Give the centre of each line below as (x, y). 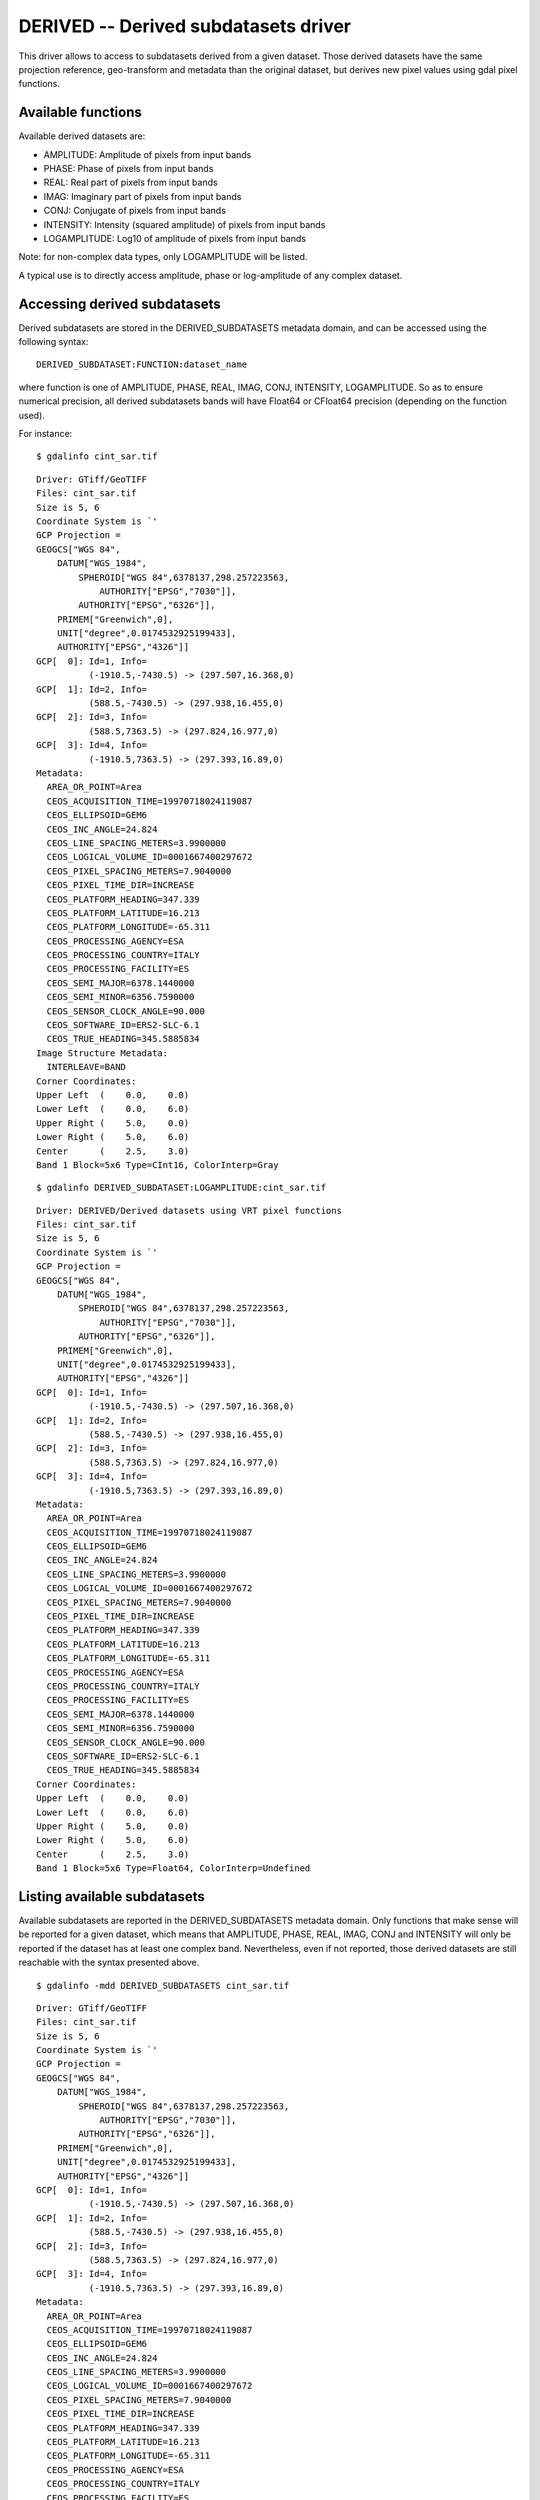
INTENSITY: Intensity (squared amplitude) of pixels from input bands (184, 224)
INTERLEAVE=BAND (86, 1067)
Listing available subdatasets (111, 1896)
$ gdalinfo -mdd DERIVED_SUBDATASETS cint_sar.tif (163, 1985)
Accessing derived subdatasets (120, 303)
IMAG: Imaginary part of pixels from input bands (142, 196)
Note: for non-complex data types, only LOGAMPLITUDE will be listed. (163, 257)
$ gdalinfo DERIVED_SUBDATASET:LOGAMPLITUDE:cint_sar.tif (181, 1188)
